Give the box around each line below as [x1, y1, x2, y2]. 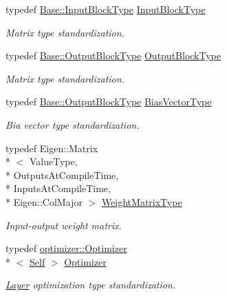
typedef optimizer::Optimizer [6, 241, 127, 255]
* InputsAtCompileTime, [6, 181, 111, 195]
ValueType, [29, 154, 78, 169]
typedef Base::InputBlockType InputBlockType [6, 2, 206, 16]
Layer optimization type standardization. [6, 277, 176, 292]
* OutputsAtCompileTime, [6, 167, 119, 182]
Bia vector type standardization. [6, 117, 140, 131]
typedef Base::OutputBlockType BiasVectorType [6, 94, 212, 109]
